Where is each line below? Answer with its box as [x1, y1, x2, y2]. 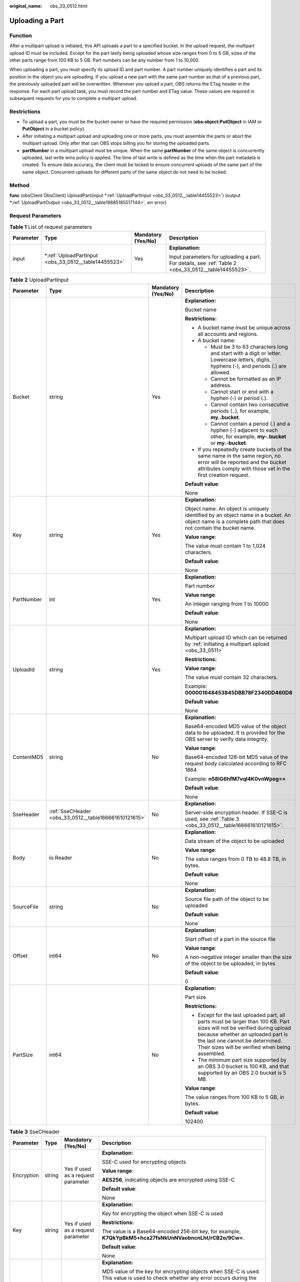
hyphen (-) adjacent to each [210, 427, 278, 434]
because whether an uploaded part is [198, 1031, 288, 1038]
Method [9, 182, 30, 189]
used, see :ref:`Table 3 [185, 815, 239, 823]
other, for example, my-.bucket [210, 433, 287, 440]
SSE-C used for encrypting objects [101, 1158, 186, 1165]
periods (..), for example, [210, 408, 270, 415]
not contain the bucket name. [185, 525, 256, 532]
